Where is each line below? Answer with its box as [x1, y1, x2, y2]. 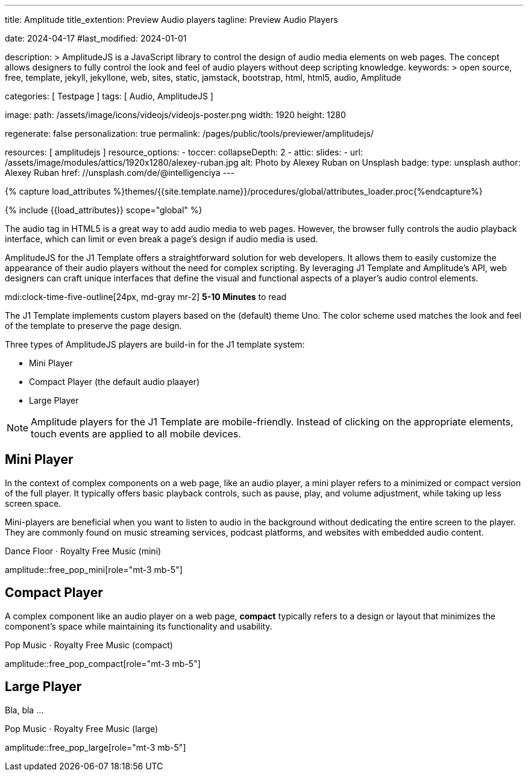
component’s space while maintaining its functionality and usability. [5, 621, 272, 631]
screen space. [5, 498, 61, 508]
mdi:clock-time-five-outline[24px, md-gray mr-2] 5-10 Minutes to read [5, 292, 287, 302]
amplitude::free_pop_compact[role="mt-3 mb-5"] [5, 658, 201, 669]
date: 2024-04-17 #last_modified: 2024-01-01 [5, 33, 187, 43]
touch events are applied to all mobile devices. [31, 428, 241, 440]
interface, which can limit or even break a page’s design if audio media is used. [5, 234, 318, 244]
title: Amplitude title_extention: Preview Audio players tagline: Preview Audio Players [5, 14, 338, 25]
